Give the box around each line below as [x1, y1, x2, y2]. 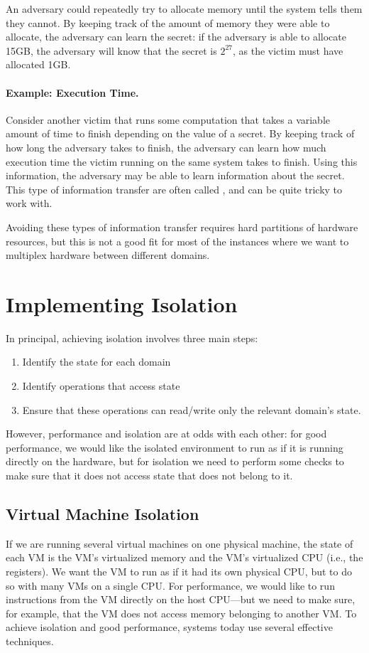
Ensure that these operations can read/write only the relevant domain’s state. [22, 402, 361, 417]
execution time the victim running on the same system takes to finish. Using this [6, 154, 358, 169]
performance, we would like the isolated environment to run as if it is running [6, 440, 343, 455]
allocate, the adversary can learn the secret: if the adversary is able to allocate [6, 29, 347, 44]
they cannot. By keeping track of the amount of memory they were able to [6, 15, 330, 30]
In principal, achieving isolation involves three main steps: [6, 330, 258, 345]
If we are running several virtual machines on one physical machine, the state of [6, 536, 353, 551]
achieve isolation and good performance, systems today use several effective [6, 620, 333, 635]
